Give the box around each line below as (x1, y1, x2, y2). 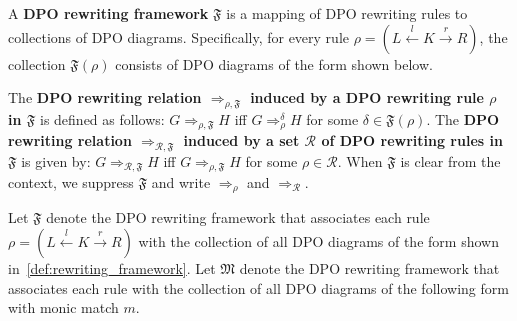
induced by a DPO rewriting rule (250, 87, 484, 108)
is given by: (21, 150, 91, 171)
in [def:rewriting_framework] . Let (8, 258, 216, 279)
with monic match (8, 297, 119, 318)
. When (337, 150, 383, 171)
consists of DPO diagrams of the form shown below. (115, 53, 433, 74)
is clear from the (400, 150, 501, 171)
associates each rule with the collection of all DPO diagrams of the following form (8, 277, 509, 298)
